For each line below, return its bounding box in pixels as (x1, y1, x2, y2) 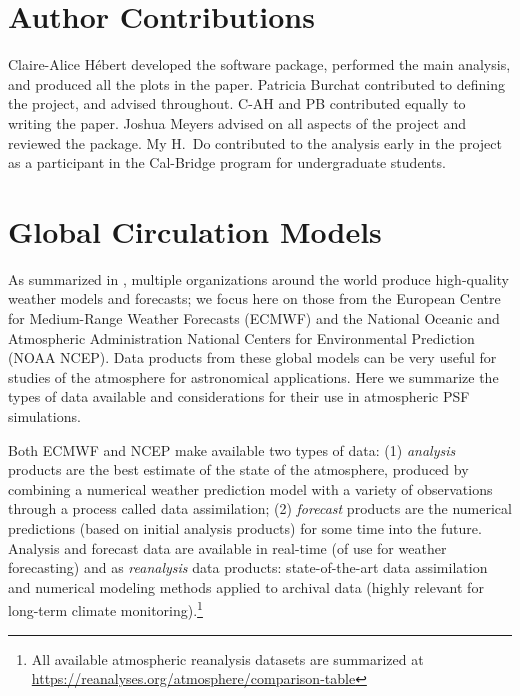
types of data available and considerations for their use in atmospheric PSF (8, 386, 470, 407)
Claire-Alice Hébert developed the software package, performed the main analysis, (8, 54, 511, 75)
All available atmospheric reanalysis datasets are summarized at (31, 648, 424, 669)
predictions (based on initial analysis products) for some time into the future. (8, 517, 482, 538)
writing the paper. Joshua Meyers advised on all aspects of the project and (8, 112, 467, 133)
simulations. (8, 405, 81, 426)
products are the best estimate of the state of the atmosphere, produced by (8, 459, 469, 480)
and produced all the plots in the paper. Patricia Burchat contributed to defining (8, 73, 505, 94)
